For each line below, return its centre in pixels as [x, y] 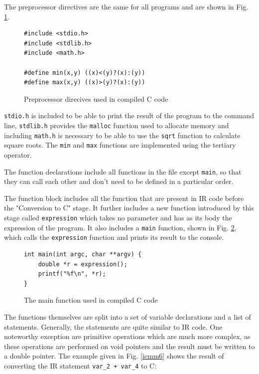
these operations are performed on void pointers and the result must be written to [129, 346]
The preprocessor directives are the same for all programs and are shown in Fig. [126, 6]
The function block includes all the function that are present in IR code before [124, 198]
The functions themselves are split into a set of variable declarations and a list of [128, 316]
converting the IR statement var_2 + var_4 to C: [80, 365]
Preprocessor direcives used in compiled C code [96, 98]
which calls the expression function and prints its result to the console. [114, 237]
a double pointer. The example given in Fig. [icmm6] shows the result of [114, 356]
